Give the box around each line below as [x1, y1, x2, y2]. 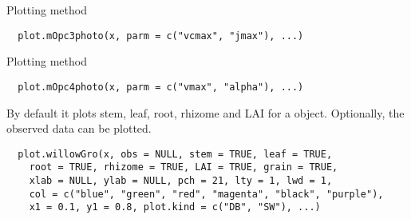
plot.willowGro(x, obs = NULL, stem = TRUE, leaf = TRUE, [18, 148, 333, 160]
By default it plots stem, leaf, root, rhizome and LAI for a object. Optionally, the [6, 104, 405, 121]
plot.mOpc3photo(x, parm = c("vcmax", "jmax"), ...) [18, 30, 304, 42]
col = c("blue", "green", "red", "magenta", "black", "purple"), [29, 188, 384, 200]
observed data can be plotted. [6, 120, 152, 137]
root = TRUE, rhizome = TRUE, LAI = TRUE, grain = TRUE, [29, 161, 338, 173]
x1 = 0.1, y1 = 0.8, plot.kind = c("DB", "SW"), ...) [29, 201, 321, 213]
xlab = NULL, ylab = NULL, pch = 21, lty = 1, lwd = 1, [29, 175, 333, 186]
